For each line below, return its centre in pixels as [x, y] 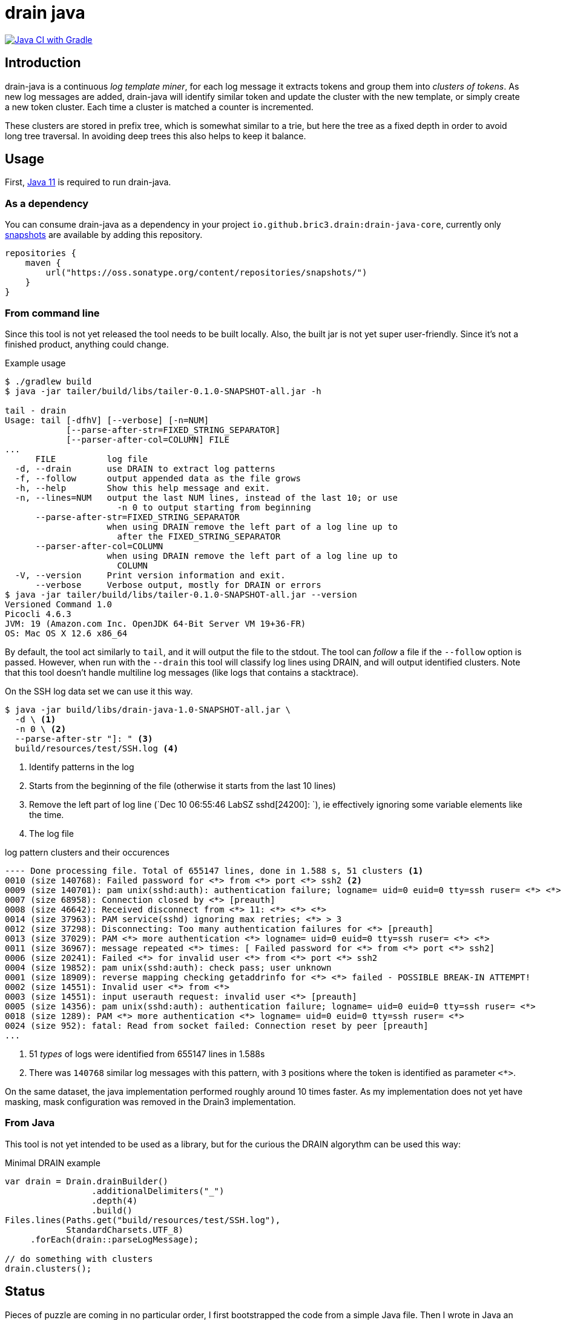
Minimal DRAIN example [53, 1163]
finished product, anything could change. [87, 344]
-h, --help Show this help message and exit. [143, 488]
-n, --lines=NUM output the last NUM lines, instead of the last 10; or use [206, 497]
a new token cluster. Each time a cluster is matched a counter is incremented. [159, 107]
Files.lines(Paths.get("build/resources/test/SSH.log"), [143, 1220]
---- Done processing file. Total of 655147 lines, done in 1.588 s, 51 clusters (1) [214, 870]
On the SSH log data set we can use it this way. [99, 691]
